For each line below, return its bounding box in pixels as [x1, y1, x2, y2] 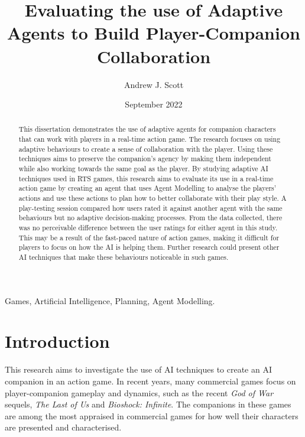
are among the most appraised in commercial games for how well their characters [5, 409, 298, 422]
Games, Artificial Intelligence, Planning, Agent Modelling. [5, 294, 215, 306]
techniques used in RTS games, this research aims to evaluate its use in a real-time [18, 173, 274, 183]
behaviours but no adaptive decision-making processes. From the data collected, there [18, 213, 283, 223]
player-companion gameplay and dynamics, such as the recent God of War [5, 386, 274, 399]
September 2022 [125, 98, 183, 110]
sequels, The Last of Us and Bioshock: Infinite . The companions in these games [5, 398, 291, 410]
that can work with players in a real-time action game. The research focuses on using [18, 134, 281, 144]
